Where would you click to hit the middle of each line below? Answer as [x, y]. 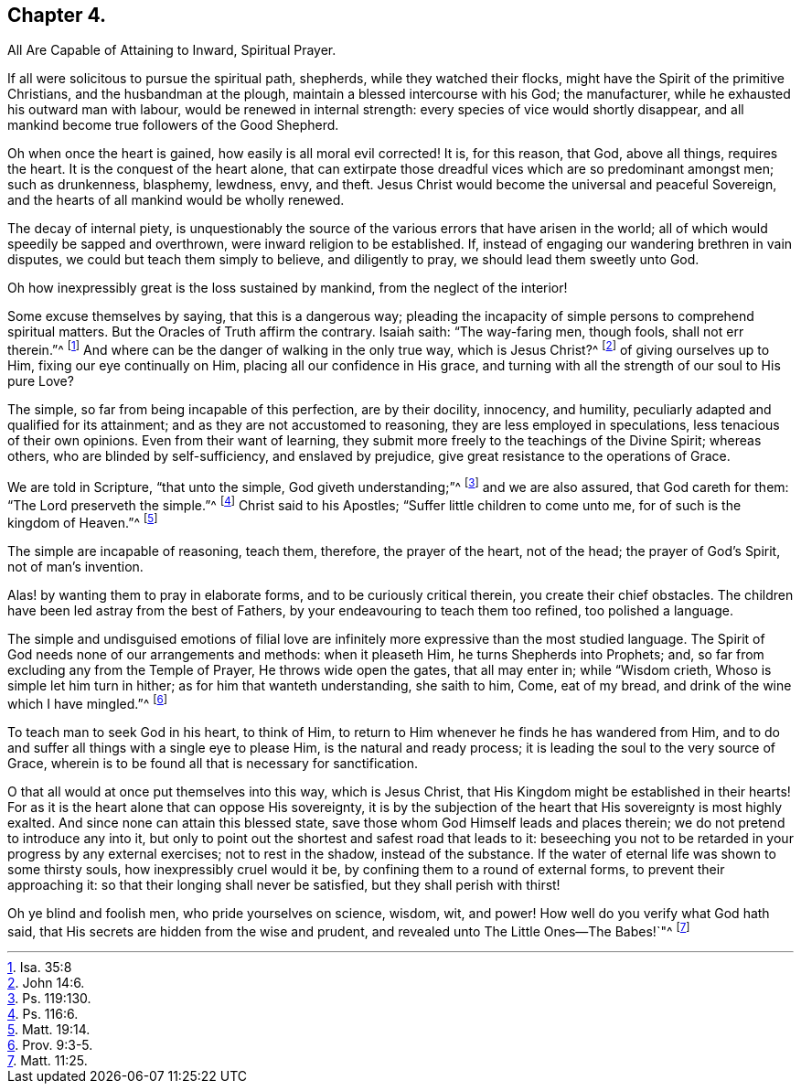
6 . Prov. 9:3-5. [50, 1045]
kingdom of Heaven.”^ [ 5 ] [83, 522]
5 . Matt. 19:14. [49, 1030]
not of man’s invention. [75, 567]
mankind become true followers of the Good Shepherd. [173, 125]
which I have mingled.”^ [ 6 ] [88, 702]
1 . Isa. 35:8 [40, 968]
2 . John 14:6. [46, 983]
